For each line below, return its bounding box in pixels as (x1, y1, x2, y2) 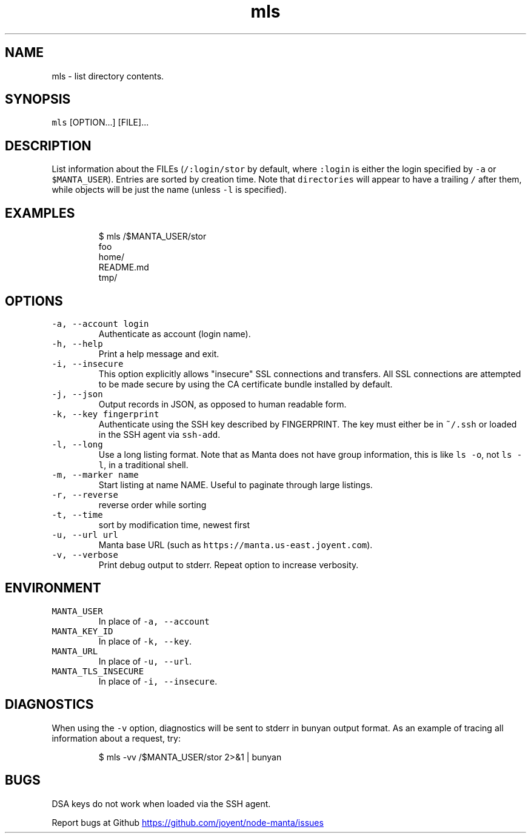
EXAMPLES (5, 205, 75, 221)
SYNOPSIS (5, 92, 71, 107)
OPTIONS (5, 293, 63, 309)
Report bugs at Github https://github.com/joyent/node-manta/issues (52, 817, 324, 828)
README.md (98, 262, 149, 273)
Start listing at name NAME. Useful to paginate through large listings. (98, 479, 373, 490)
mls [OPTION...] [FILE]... (52, 117, 149, 128)
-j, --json (52, 389, 103, 399)
